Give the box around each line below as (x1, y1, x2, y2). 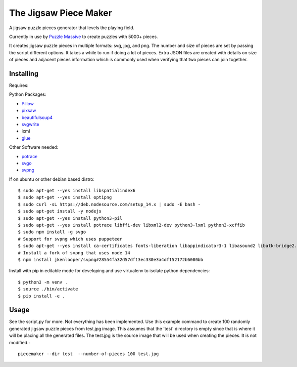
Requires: (9, 82, 29, 88)
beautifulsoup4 (21, 114, 53, 121)
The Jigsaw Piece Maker (9, 7, 112, 18)
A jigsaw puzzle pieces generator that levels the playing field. (9, 25, 135, 31)
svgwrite (21, 121, 40, 127)
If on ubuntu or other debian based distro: (9, 176, 95, 182)
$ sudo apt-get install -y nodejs (18, 208, 101, 214)
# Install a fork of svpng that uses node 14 (18, 250, 131, 255)
